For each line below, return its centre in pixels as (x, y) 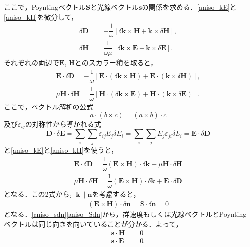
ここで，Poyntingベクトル (45, 7)
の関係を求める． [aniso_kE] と (189, 7)
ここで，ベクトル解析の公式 (49, 107)
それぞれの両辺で (32, 62)
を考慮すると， (116, 194)
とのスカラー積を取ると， (116, 62)
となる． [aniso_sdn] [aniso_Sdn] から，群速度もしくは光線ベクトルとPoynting (125, 214)
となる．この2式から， (40, 194)
